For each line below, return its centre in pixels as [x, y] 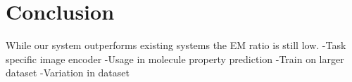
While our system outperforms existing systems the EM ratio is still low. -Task [176, 45]
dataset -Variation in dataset [68, 73]
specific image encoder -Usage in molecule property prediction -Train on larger [175, 59]
